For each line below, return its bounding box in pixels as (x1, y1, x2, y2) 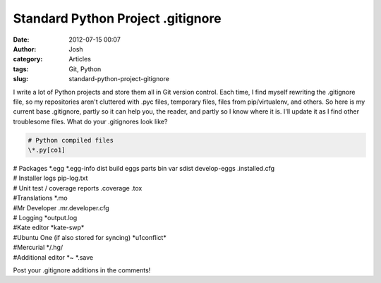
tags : (13, 64, 29, 73)
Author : (13, 44, 37, 53)
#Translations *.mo (13, 194, 68, 203)
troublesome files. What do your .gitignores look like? (13, 117, 168, 126)
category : (13, 55, 43, 64)
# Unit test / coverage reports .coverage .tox (13, 183, 143, 192)
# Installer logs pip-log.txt (13, 174, 88, 183)
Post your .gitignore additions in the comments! (13, 265, 151, 275)
